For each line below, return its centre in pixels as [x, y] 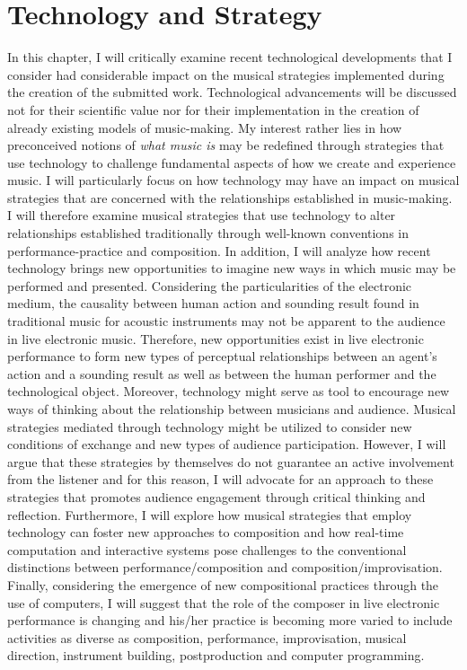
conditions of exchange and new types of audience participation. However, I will [227, 444]
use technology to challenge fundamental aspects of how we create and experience [232, 162]
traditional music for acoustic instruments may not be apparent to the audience [226, 321]
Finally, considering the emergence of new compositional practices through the [223, 584]
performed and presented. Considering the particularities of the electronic [210, 285]
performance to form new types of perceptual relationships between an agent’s [222, 356]
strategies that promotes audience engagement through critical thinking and [216, 496]
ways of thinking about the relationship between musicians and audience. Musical [232, 409]
